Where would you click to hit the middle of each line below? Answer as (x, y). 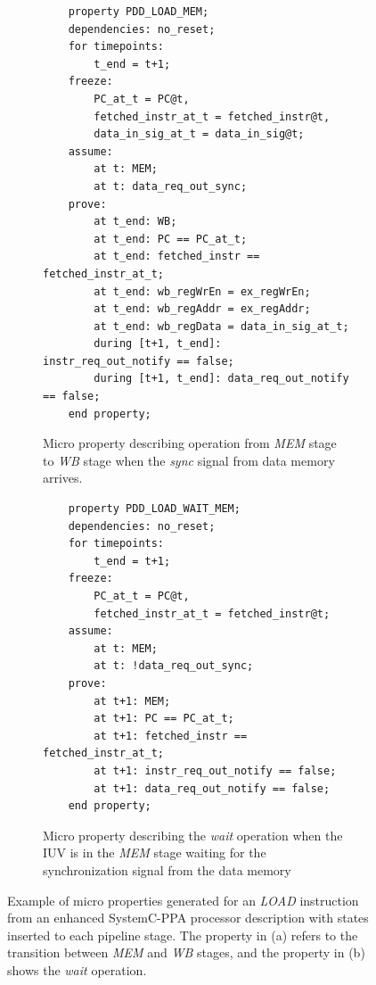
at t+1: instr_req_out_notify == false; (215, 770)
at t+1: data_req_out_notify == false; (212, 788)
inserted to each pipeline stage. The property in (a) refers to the (183, 935)
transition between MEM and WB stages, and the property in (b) (186, 952)
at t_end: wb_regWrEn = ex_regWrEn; (202, 291)
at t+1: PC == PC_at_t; (164, 719)
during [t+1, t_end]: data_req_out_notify (221, 379)
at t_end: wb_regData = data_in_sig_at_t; (221, 326)
